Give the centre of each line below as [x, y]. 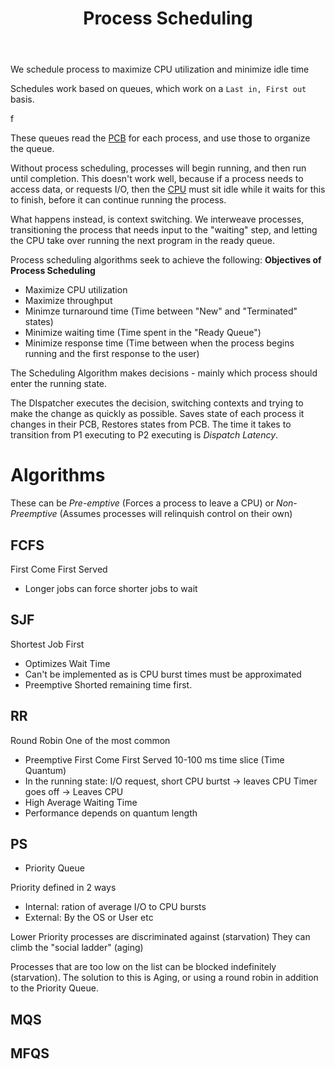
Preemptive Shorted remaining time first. [108, 684]
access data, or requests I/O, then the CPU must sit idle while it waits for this [168, 189]
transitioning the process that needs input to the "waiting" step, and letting [164, 230]
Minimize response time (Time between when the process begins [159, 343]
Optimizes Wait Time [67, 663]
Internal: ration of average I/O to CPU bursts [115, 907]
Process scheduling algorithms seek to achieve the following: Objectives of [166, 260]
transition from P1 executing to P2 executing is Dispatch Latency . [144, 435]
